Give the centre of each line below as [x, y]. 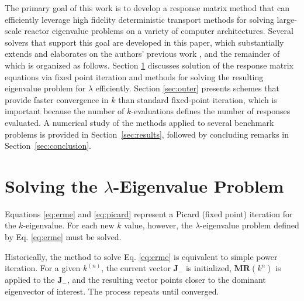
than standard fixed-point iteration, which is [198, 99]
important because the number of [65, 111]
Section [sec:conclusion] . [48, 146]
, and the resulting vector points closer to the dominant [166, 280]
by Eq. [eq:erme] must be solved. [63, 237]
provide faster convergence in [57, 99]
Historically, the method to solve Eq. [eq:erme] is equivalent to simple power [141, 256]
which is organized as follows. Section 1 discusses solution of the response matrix [149, 65]
